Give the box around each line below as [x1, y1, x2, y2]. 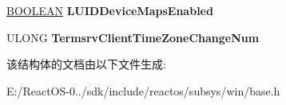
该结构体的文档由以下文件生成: [6, 56, 166, 72]
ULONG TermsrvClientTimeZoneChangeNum [6, 29, 260, 45]
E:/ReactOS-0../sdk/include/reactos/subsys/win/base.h [6, 82, 280, 99]
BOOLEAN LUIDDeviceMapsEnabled [6, 2, 213, 18]
